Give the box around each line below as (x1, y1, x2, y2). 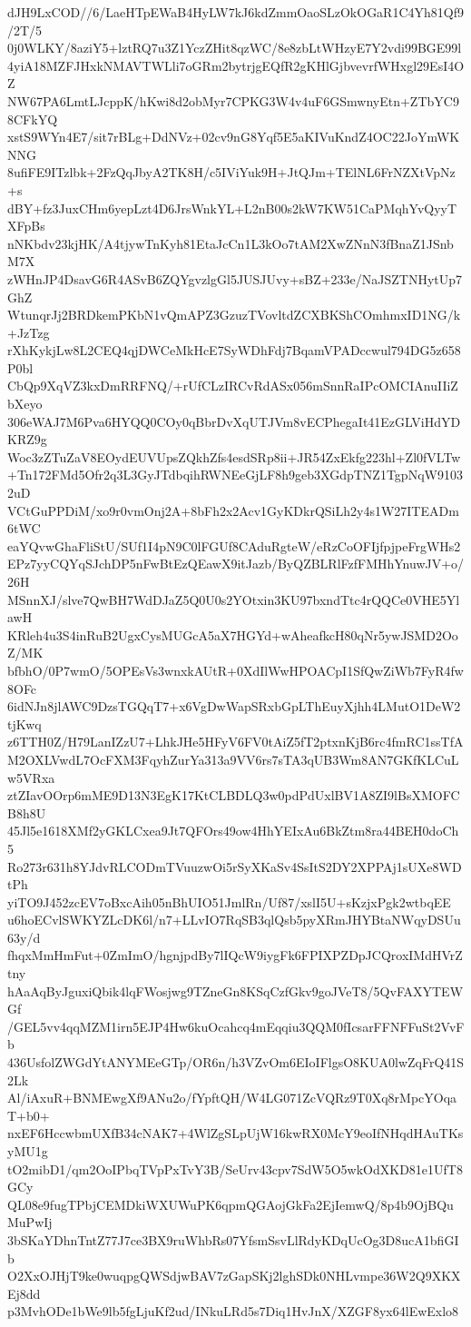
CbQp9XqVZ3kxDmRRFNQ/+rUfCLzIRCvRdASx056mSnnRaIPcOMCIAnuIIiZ (7, 376, 458, 395)
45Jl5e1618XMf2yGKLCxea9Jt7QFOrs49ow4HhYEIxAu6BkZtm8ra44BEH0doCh (7, 821, 459, 840)
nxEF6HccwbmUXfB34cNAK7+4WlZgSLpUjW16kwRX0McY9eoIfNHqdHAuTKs (7, 1124, 464, 1143)
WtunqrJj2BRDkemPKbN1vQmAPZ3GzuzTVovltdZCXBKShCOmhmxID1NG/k (7, 305, 461, 324)
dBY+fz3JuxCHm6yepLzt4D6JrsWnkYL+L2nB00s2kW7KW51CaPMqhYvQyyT (7, 198, 457, 217)
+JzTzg (7, 322, 50, 342)
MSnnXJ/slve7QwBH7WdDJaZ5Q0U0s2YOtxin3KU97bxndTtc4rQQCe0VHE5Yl (7, 589, 460, 609)
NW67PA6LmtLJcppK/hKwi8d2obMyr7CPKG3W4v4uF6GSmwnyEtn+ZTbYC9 (7, 91, 459, 110)
